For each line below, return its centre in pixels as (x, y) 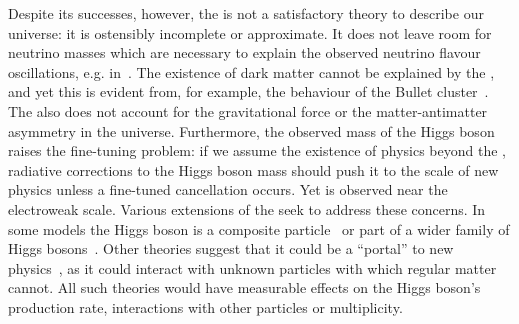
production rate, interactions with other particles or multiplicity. (205, 306)
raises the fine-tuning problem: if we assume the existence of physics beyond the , (257, 150)
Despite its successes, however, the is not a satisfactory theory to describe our (246, 13)
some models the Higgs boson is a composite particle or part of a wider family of (259, 228)
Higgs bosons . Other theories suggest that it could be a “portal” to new (231, 248)
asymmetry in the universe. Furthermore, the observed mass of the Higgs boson (251, 130)
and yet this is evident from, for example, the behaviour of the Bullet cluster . (248, 91)
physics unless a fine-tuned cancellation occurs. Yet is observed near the (228, 189)
